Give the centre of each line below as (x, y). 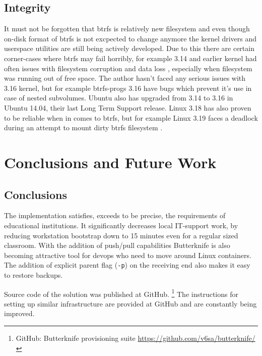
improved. (19, 313)
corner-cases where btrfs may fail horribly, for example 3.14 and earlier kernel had (130, 58)
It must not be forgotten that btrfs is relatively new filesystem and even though (127, 29)
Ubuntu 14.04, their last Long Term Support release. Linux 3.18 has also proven (128, 107)
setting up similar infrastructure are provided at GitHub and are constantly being (130, 303)
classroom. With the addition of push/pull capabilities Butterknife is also (117, 245)
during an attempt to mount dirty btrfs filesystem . (83, 128)
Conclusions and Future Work (110, 162)
